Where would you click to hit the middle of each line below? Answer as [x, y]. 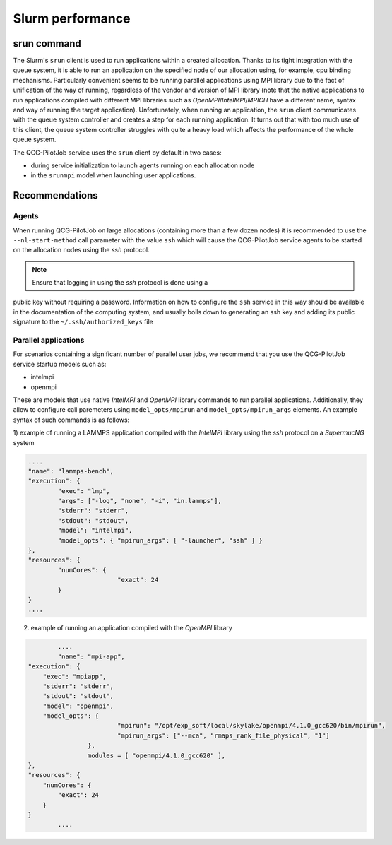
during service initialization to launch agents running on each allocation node [143, 165]
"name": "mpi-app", [91, 656]
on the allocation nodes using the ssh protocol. [81, 250]
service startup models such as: [60, 364]
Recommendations [55, 195]
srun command [47, 43]
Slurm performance [72, 18]
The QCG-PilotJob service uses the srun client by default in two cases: [117, 153]
